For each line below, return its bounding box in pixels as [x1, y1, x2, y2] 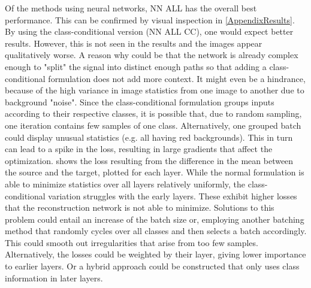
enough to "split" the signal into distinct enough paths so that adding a [5, 60, 267, 72]
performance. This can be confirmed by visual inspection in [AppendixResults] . [5, 13, 295, 26]
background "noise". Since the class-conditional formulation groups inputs [5, 95, 274, 108]
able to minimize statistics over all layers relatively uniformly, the [5, 177, 246, 190]
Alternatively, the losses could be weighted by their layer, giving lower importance [5, 248, 306, 260]
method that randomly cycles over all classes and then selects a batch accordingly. [5, 225, 307, 237]
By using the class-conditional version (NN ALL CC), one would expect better [5, 25, 294, 38]
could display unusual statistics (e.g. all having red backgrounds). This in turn [5, 131, 293, 143]
